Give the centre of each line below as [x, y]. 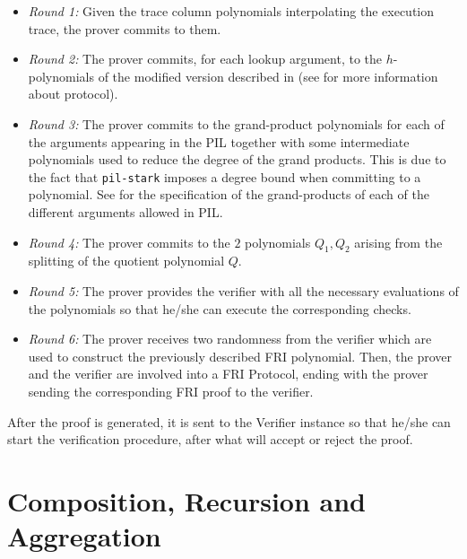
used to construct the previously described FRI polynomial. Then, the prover [240, 356]
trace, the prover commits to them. [125, 28]
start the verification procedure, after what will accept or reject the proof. [210, 439]
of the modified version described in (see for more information [268, 76]
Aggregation [84, 536]
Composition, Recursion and [187, 500]
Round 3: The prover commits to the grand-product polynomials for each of [236, 123]
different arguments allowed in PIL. [125, 212]
